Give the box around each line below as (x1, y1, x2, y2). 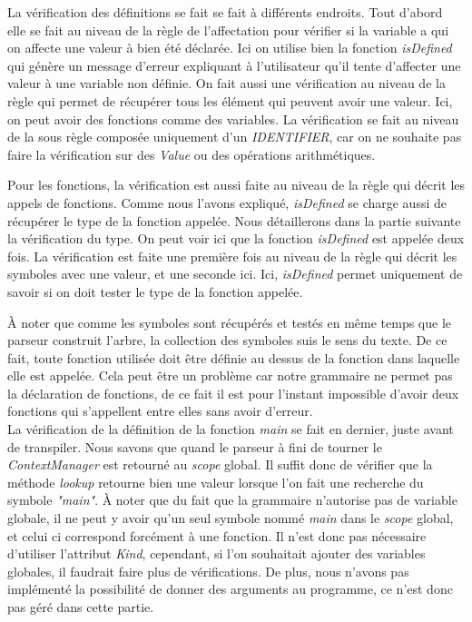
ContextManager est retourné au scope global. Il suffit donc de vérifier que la (7, 455, 433, 474)
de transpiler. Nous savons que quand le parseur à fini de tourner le (7, 437, 382, 456)
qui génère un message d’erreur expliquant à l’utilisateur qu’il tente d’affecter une (7, 55, 461, 74)
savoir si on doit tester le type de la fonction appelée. (7, 281, 303, 301)
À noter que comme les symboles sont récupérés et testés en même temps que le (7, 312, 452, 331)
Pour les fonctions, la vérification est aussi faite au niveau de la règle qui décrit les (7, 175, 466, 194)
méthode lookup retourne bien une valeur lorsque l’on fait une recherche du (7, 472, 424, 491)
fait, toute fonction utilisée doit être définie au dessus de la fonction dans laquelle (7, 348, 460, 367)
